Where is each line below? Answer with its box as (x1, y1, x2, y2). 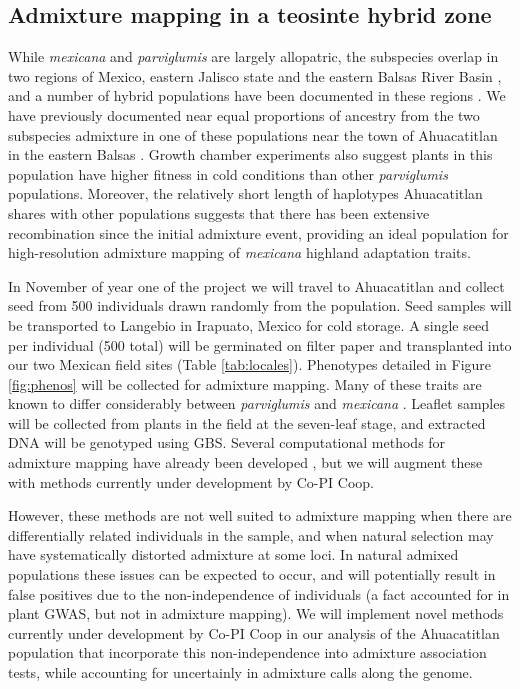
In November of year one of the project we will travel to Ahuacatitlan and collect (8, 275, 505, 296)
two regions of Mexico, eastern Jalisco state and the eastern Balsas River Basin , (8, 65, 502, 86)
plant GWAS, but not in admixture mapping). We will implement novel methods (8, 603, 504, 624)
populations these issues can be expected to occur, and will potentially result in (8, 564, 496, 585)
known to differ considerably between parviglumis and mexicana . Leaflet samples (8, 393, 505, 414)
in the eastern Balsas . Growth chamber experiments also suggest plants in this (8, 144, 493, 165)
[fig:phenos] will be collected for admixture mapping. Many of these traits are (8, 373, 482, 394)
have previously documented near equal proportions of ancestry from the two (8, 104, 480, 125)
